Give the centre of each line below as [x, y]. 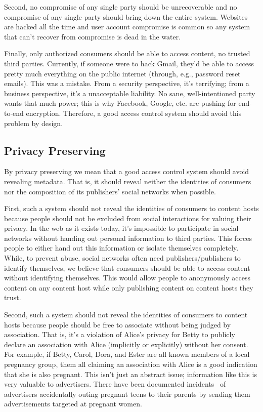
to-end [14, 113]
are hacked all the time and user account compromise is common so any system [127, 27]
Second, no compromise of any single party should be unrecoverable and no [121, 7]
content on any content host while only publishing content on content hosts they [129, 287]
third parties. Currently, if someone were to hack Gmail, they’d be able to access [129, 63]
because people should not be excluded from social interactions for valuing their [128, 218]
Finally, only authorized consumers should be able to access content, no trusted [127, 53]
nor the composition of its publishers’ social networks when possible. [110, 191]
